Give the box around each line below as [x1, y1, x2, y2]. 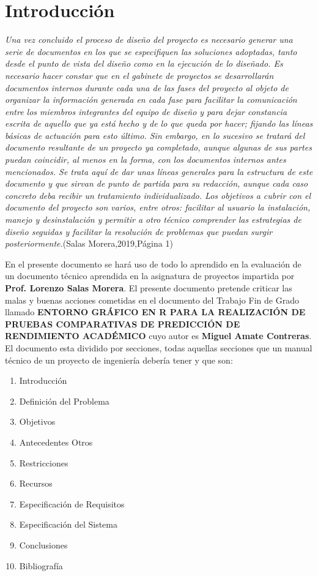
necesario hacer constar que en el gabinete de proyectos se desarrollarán [5, 69, 274, 81]
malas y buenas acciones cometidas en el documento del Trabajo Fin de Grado [5, 293, 299, 306]
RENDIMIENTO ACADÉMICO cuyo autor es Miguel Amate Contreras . [5, 329, 312, 342]
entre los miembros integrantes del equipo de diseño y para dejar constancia [5, 105, 287, 118]
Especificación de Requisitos [19, 497, 125, 510]
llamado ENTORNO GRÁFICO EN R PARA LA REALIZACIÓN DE [5, 305, 306, 318]
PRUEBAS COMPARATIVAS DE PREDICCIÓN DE [5, 317, 240, 330]
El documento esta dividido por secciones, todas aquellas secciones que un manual [5, 341, 312, 354]
